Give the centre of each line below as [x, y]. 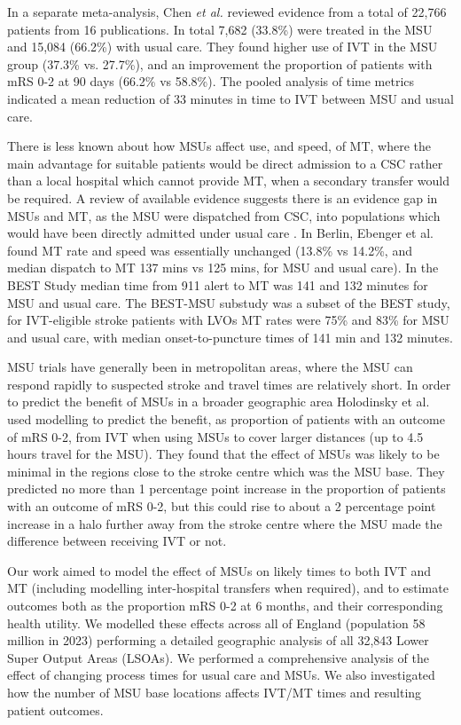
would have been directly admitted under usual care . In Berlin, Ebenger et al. [220, 233]
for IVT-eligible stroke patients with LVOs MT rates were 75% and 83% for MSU [228, 320]
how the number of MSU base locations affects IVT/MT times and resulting [215, 692]
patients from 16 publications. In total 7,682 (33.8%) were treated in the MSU [220, 29]
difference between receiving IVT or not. [117, 541]
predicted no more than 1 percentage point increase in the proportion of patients [227, 489]
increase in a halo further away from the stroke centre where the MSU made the [225, 523]
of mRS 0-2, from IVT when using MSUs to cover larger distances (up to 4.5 [215, 436]
